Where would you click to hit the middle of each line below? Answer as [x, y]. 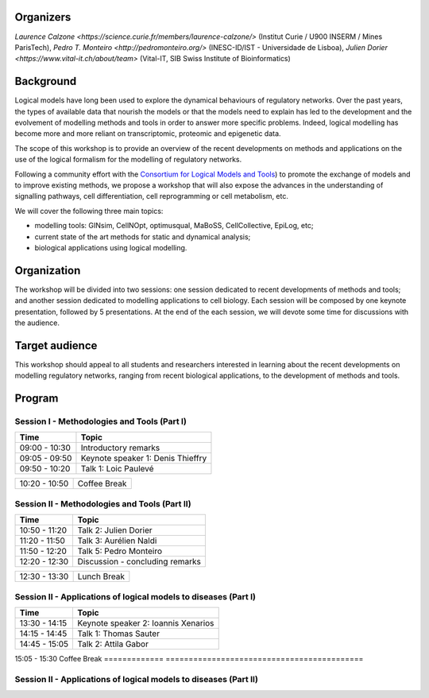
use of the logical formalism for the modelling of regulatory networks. [128, 160]
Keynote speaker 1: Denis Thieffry [144, 459]
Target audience [56, 345]
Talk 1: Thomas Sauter [119, 634]
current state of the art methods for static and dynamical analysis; [143, 237]
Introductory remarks [120, 448]
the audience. [37, 323]
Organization [48, 270]
